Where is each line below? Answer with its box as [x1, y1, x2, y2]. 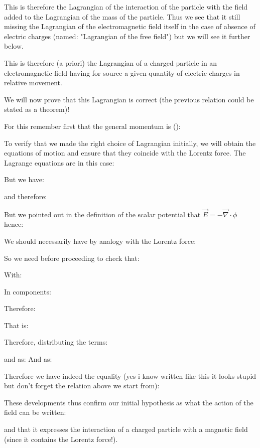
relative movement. [4, 77, 62, 88]
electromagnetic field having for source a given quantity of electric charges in [4, 67, 240, 78]
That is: [4, 320, 29, 330]
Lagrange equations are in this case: [4, 157, 114, 168]
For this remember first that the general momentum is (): [4, 120, 181, 131]
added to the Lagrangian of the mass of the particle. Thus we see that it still [4, 11, 240, 22]
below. [4, 41, 24, 51]
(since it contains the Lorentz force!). [4, 433, 118, 444]
